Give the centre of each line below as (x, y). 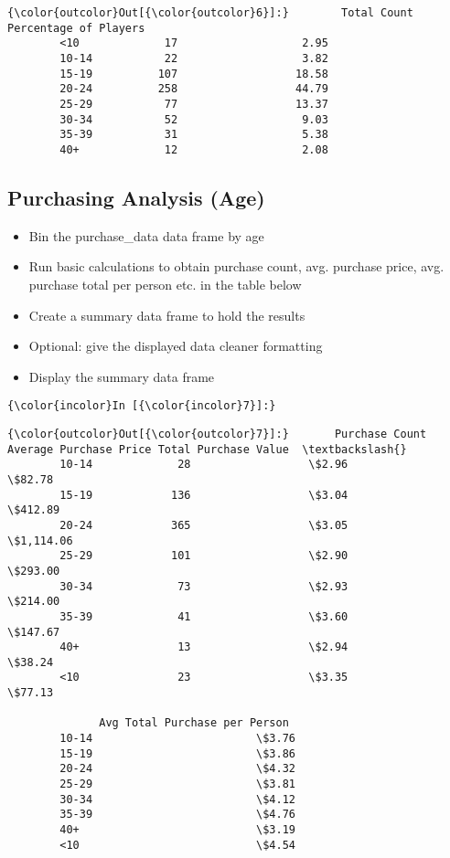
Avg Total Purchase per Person (194, 723)
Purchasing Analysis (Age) (136, 197)
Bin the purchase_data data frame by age (146, 235)
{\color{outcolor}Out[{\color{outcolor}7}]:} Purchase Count (217, 434)
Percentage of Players (76, 28)
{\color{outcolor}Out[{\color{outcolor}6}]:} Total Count (210, 13)
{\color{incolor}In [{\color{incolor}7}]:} (142, 406)
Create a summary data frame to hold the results (167, 315)
